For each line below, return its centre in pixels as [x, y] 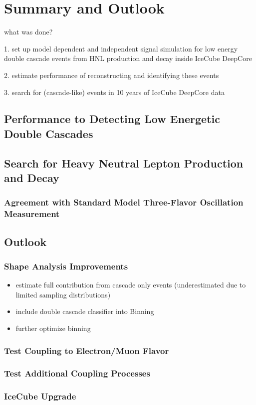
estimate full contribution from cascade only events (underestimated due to [131, 285]
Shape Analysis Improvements [66, 266]
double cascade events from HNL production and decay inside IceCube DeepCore [128, 58]
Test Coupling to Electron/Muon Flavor [87, 350]
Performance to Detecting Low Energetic [112, 119]
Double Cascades [49, 133]
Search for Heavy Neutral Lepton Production [124, 163]
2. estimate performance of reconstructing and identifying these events [112, 75]
